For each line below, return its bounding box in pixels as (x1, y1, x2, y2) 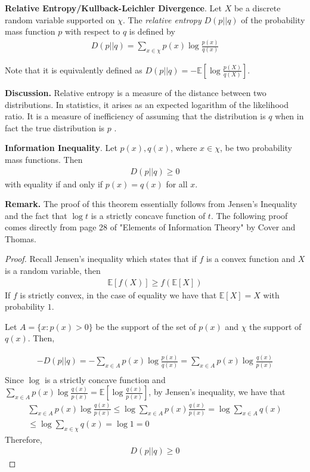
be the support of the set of (95, 320, 196, 332)
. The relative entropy (123, 13, 201, 26)
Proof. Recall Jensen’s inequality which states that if (5, 252, 197, 265)
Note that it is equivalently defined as (5, 63, 142, 76)
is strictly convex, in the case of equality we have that (20, 288, 217, 301)
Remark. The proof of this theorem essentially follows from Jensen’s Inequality (5, 198, 297, 210)
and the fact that (5, 209, 67, 221)
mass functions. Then (5, 153, 83, 165)
